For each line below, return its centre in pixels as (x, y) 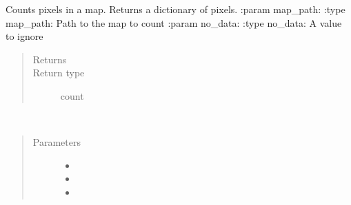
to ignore (24, 36)
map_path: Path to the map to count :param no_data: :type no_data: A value (174, 22)
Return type (59, 73)
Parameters (57, 142)
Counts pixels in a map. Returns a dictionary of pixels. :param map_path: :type (175, 9)
